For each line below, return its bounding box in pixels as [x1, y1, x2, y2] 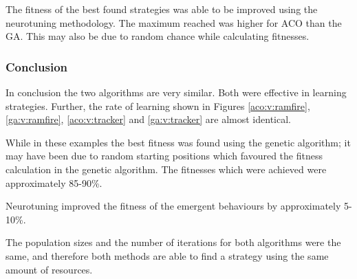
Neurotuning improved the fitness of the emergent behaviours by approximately [6, 199, 341, 213]
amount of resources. [6, 262, 93, 276]
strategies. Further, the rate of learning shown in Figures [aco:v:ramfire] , [6, 98, 310, 113]
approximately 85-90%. [6, 175, 102, 190]
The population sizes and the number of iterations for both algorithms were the [6, 235, 341, 249]
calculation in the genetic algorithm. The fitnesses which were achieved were [6, 161, 327, 176]
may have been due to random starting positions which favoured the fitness [6, 148, 323, 163]
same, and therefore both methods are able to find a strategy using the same [6, 248, 329, 263]
